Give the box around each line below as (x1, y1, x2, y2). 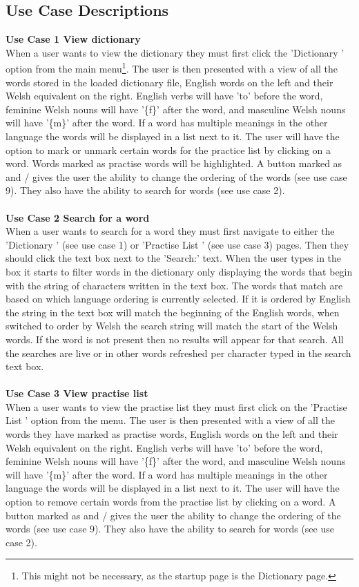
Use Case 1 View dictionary (6, 32, 141, 46)
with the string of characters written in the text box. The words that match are (6, 278, 343, 292)
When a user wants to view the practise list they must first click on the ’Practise (6, 399, 347, 414)
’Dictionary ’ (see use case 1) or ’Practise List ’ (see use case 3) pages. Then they (6, 237, 349, 251)
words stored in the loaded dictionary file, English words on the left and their (6, 75, 333, 89)
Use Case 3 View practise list (6, 386, 148, 401)
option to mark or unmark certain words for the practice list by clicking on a (6, 142, 331, 157)
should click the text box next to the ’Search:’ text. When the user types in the (6, 251, 342, 265)
